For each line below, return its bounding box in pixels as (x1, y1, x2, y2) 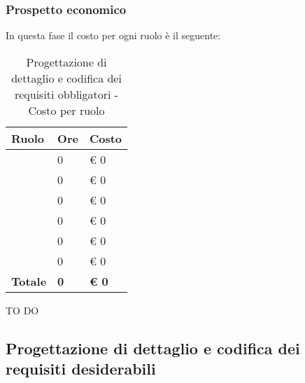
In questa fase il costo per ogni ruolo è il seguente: (6, 28, 221, 43)
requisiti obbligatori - (14, 85, 119, 102)
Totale (11, 272, 47, 289)
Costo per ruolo (28, 102, 105, 118)
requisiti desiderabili (6, 358, 156, 379)
